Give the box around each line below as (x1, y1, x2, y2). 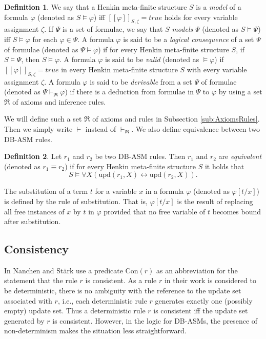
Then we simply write (4, 123, 73, 134)
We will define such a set (4, 113, 82, 124)
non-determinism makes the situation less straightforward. (4, 325, 187, 336)
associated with (4, 295, 52, 306)
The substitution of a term (4, 186, 88, 196)
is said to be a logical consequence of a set (123, 33, 254, 44)
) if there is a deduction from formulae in (65, 86, 194, 97)
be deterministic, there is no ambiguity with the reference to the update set (4, 285, 241, 296)
